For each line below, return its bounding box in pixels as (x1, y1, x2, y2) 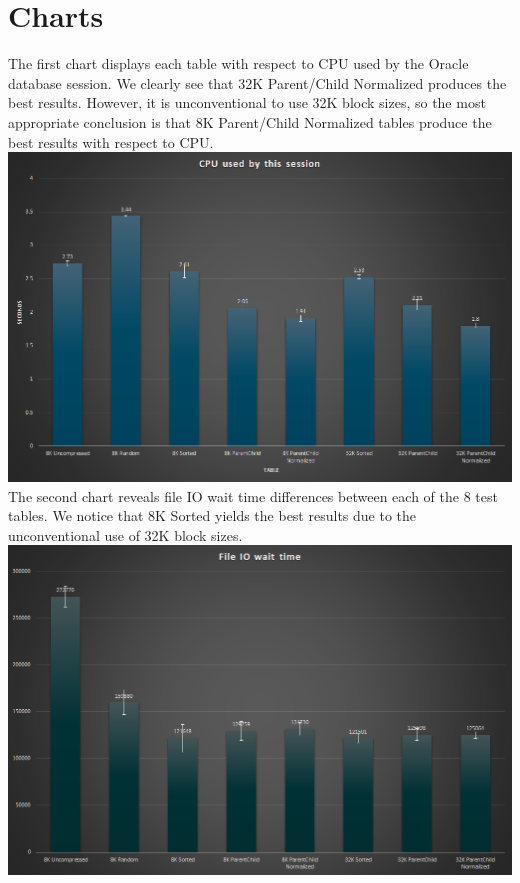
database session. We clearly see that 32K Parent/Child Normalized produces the (8, 72, 507, 93)
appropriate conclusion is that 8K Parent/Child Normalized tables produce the (8, 111, 492, 132)
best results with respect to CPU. (8, 131, 214, 152)
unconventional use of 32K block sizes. (8, 524, 243, 545)
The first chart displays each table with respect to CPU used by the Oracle (8, 53, 469, 74)
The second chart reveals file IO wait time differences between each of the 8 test (8, 485, 498, 506)
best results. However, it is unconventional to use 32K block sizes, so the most (8, 92, 486, 113)
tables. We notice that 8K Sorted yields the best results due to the (8, 505, 417, 526)
